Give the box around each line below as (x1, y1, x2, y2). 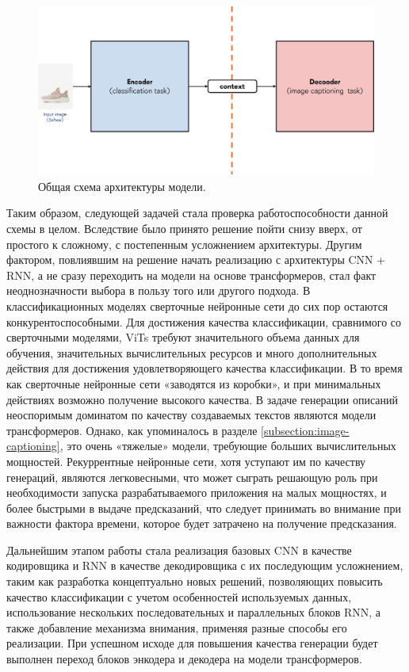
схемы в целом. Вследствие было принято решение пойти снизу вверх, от (6, 220, 362, 237)
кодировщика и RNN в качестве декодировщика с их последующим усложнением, (6, 557, 403, 574)
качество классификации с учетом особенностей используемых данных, (6, 588, 352, 605)
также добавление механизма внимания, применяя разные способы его (6, 619, 347, 636)
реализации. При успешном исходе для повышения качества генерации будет (6, 635, 378, 651)
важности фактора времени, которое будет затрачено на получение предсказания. (6, 515, 397, 532)
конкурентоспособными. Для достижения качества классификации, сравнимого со (6, 313, 402, 330)
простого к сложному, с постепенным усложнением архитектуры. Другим (6, 235, 362, 252)
